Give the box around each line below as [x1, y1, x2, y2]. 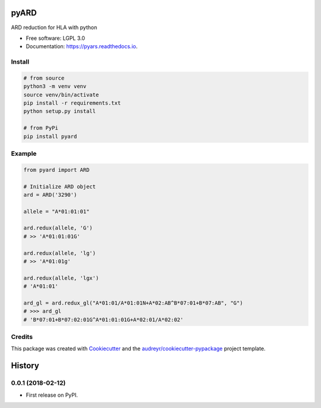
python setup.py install [23, 108, 96, 115]
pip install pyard [23, 133, 77, 140]
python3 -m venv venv [23, 83, 87, 90]
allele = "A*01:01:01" [23, 208, 90, 215]
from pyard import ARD [23, 167, 90, 173]
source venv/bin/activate [23, 91, 99, 98]
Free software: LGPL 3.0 [26, 34, 86, 42]
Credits [11, 333, 33, 341]
